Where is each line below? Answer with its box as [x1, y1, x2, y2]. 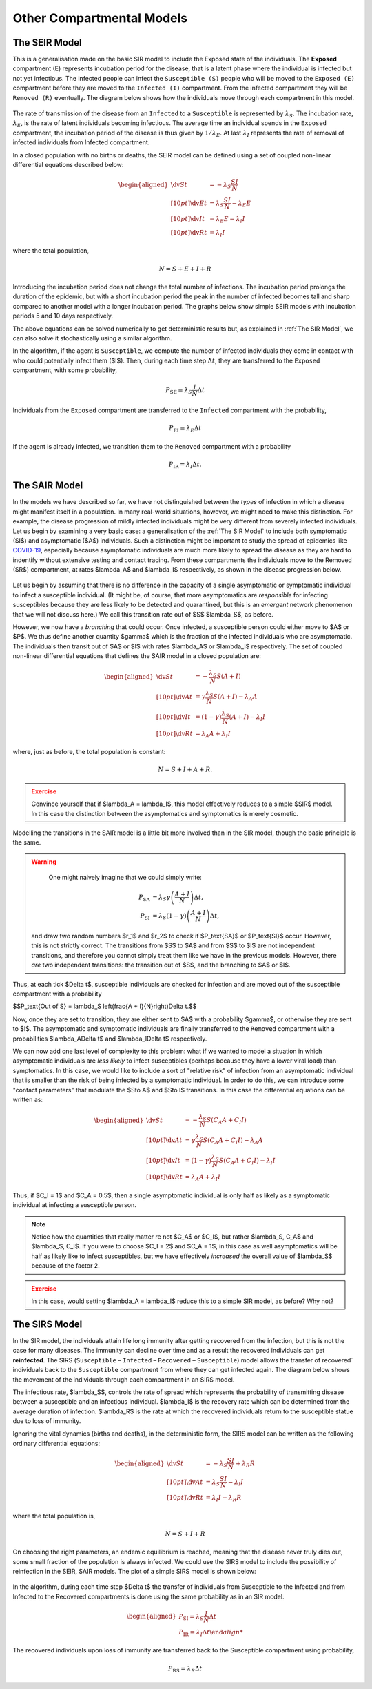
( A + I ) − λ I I [229, 713, 266, 723]
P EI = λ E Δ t [169, 425, 202, 434]
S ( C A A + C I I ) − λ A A [203, 1137, 263, 1146]
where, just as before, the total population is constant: [12, 748, 166, 756]
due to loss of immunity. [12, 1417, 81, 1425]
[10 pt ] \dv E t [170, 199, 207, 207]
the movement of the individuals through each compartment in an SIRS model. [12, 1375, 235, 1384]
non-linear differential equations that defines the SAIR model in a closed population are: [12, 652, 262, 660]
